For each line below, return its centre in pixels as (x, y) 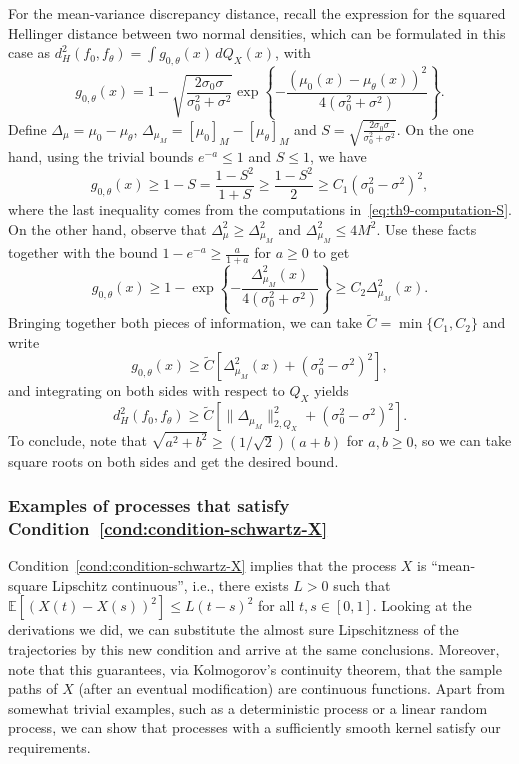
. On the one (435, 128)
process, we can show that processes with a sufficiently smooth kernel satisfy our (254, 727)
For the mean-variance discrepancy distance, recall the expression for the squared (257, 13)
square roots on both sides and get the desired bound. (173, 460)
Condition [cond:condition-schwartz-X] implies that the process (202, 565)
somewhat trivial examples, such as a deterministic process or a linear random (248, 707)
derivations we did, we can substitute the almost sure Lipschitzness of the (233, 629)
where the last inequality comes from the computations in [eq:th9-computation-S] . (260, 209)
